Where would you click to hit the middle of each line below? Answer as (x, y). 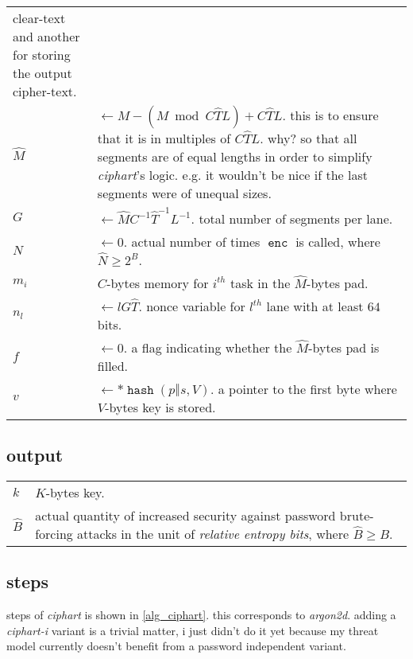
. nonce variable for (192, 306)
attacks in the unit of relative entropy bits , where (213, 533)
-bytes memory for (158, 283)
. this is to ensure (330, 115)
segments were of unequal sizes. (184, 193)
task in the (261, 283)
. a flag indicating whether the (208, 347)
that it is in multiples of (164, 138)
